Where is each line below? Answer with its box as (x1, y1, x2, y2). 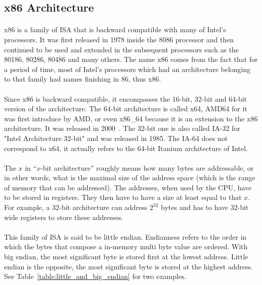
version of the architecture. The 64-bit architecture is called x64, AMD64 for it (4, 103, 247, 114)
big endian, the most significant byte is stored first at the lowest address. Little (4, 251, 248, 262)
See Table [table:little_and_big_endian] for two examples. (4, 271, 186, 281)
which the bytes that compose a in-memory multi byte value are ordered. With (4, 241, 248, 252)
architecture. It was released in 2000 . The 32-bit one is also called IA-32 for (4, 123, 240, 133)
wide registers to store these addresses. (4, 211, 123, 222)
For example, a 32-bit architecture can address (4, 202, 148, 212)
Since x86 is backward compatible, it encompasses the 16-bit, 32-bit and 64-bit (4, 93, 247, 104)
